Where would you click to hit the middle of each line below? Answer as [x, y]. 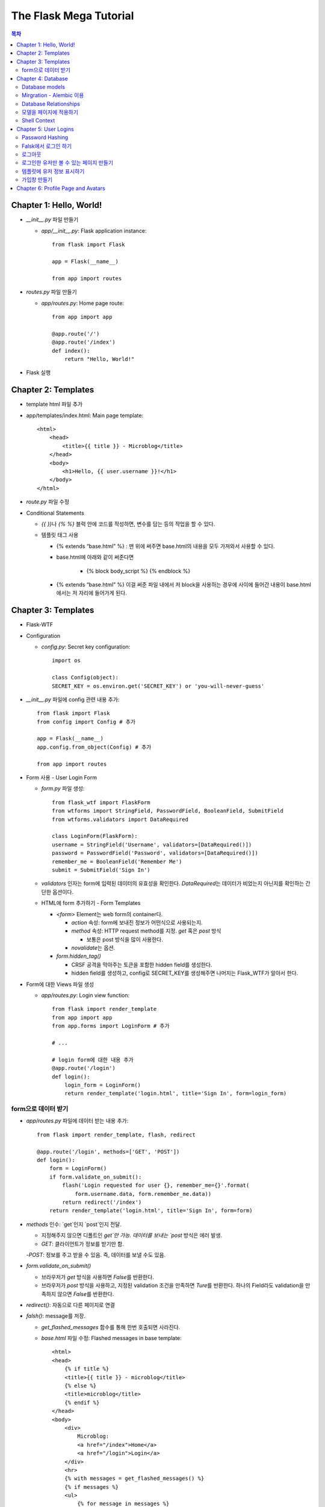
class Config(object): [85, 678]
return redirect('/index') [102, 1202]
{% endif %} [82, 1402]
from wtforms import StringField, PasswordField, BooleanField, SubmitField [168, 811]
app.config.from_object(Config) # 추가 [94, 747]
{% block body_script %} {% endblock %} [138, 571]
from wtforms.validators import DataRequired [120, 819]
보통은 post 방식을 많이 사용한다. [125, 939]
